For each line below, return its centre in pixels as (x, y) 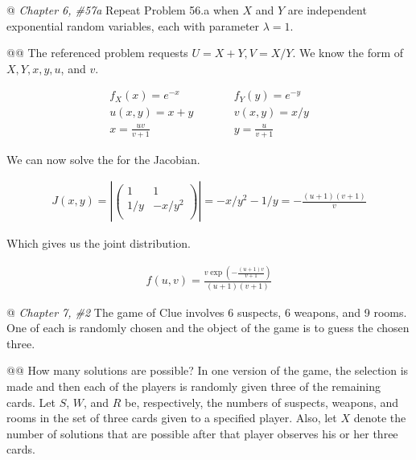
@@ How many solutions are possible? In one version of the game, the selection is (208, 370)
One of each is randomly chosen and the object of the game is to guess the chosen (208, 328)
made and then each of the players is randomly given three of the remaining (194, 386)
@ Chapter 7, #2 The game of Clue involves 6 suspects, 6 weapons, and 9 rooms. (207, 312)
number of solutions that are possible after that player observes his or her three (202, 433)
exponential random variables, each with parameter (133, 25)
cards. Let (31, 402)
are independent (327, 10)
